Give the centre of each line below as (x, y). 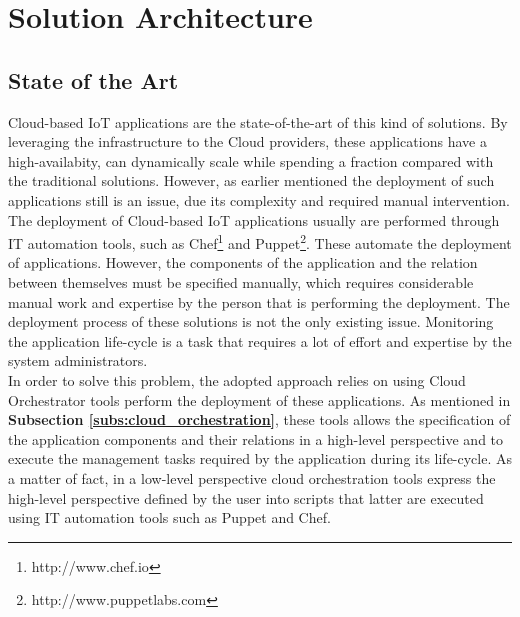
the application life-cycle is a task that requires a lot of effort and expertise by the (260, 340)
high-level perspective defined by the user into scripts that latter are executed (246, 497)
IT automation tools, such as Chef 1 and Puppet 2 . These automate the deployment (260, 241)
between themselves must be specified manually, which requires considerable (241, 281)
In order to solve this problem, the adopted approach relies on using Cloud (237, 379)
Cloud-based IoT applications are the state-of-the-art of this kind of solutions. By (258, 121)
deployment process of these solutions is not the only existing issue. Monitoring (251, 321)
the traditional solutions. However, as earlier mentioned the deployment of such (251, 180)
